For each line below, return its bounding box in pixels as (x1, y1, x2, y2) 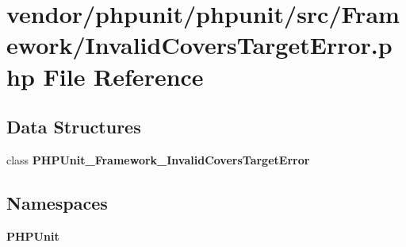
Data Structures (6, 114, 141, 139)
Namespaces (6, 190, 108, 214)
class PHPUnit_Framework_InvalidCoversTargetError (6, 151, 310, 168)
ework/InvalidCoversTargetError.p (6, 29, 393, 61)
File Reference (43, 60, 204, 92)
